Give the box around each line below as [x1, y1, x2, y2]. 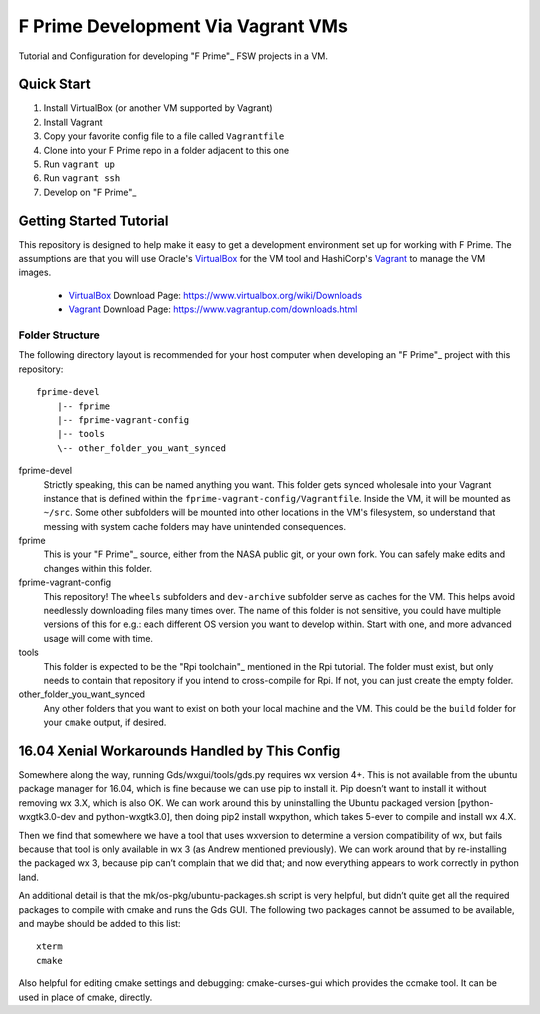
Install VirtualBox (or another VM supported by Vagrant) [43, 102, 274, 114]
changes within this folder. [43, 562, 153, 574]
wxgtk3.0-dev [18, 811, 77, 823]
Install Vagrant [43, 116, 104, 128]
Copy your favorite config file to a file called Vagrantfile [43, 130, 285, 142]
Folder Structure [18, 328, 100, 342]
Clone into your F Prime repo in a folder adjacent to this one [43, 144, 290, 156]
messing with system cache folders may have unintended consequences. [43, 520, 347, 532]
